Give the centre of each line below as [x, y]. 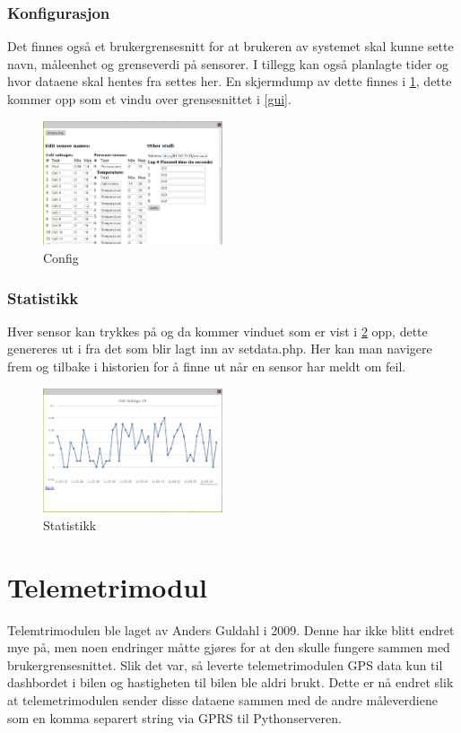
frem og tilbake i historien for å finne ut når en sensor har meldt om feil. [207, 366]
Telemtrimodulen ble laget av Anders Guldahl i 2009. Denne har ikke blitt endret [231, 629]
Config [61, 257]
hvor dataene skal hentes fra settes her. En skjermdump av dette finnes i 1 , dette [230, 81]
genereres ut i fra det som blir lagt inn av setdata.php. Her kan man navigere [220, 349]
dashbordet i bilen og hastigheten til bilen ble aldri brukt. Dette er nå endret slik [230, 682]
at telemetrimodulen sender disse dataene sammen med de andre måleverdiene [222, 700]
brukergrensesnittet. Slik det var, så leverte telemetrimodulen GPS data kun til [225, 664]
